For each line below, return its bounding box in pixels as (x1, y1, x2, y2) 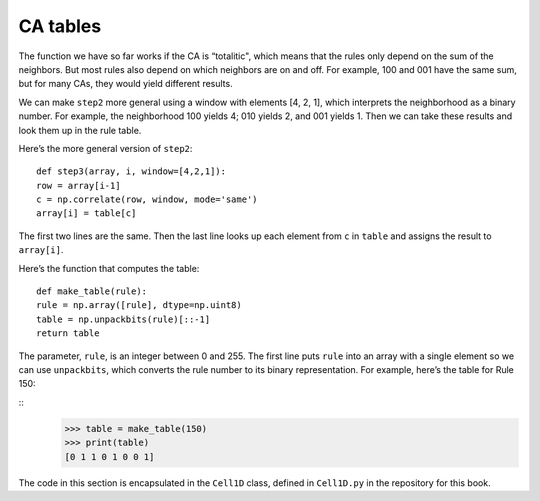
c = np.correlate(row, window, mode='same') (36, 194, 259, 205)
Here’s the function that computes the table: (18, 262, 200, 274)
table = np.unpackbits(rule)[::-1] (36, 313, 211, 325)
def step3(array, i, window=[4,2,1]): (36, 166, 227, 177)
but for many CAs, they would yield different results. (18, 78, 234, 90)
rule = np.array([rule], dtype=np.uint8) (36, 300, 242, 311)
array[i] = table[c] (36, 208, 137, 219)
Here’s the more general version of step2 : (18, 142, 193, 154)
